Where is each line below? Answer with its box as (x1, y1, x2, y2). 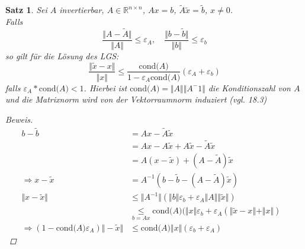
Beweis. (5, 113, 33, 125)
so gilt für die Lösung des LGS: (5, 49, 119, 62)
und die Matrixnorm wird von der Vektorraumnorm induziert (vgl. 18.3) (5, 93, 267, 106)
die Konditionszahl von (208, 81, 291, 94)
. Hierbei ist (84, 81, 127, 94)
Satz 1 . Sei (5, 4, 47, 16)
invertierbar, (59, 4, 104, 16)
